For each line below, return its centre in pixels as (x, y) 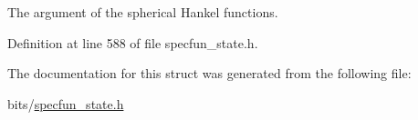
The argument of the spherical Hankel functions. (143, 12)
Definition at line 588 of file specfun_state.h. (133, 42)
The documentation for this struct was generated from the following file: (209, 73)
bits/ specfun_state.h (66, 103)
